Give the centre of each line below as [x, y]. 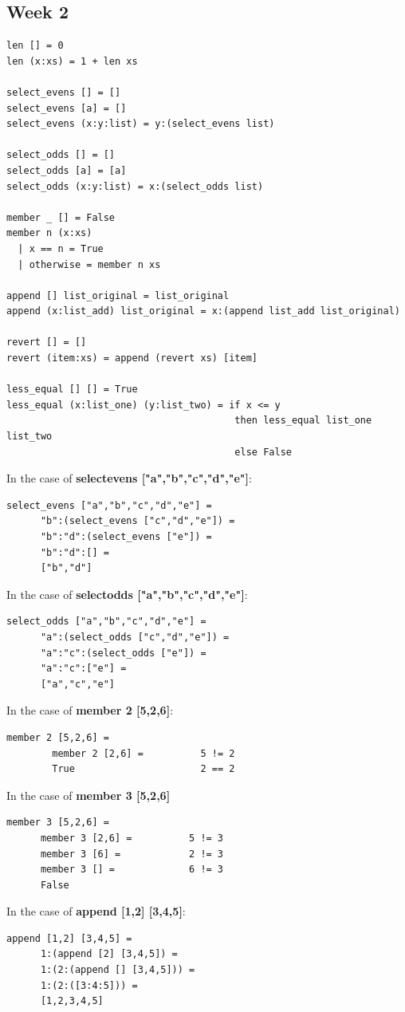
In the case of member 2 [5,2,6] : [90, 710]
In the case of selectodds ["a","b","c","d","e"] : [127, 594]
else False [263, 452]
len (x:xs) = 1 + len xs [72, 61]
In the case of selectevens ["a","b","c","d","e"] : [129, 478]
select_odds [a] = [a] [67, 170]
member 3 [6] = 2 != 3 [132, 854]
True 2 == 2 [144, 769]
